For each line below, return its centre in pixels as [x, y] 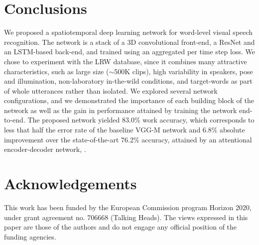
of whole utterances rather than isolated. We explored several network [111, 90]
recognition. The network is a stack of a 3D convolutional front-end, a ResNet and [129, 42]
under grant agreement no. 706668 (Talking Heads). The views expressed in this [126, 217]
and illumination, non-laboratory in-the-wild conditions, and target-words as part [128, 81]
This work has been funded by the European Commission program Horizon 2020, [128, 207]
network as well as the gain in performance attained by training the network [121, 110]
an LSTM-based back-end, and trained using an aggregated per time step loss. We [129, 52]
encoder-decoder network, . [45, 149]
